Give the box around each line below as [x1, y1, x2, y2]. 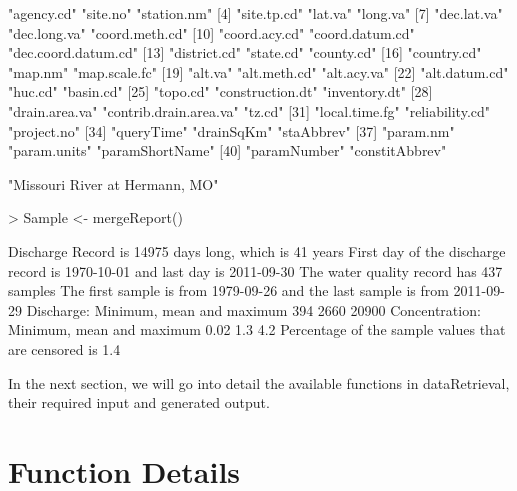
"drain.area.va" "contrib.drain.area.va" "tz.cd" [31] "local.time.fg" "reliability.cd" [8, 100, 491, 121]
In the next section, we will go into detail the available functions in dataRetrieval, [8, 372, 510, 393]
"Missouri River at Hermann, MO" [8, 173, 219, 194]
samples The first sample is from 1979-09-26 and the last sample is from [8, 280, 449, 301]
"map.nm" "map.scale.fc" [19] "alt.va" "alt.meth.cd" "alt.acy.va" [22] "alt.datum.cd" [8, 61, 509, 82]
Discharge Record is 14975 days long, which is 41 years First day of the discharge [8, 240, 506, 261]
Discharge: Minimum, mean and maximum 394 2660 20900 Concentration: [26, 299, 481, 320]
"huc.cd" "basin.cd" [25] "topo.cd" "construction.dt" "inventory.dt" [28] [8, 81, 433, 102]
